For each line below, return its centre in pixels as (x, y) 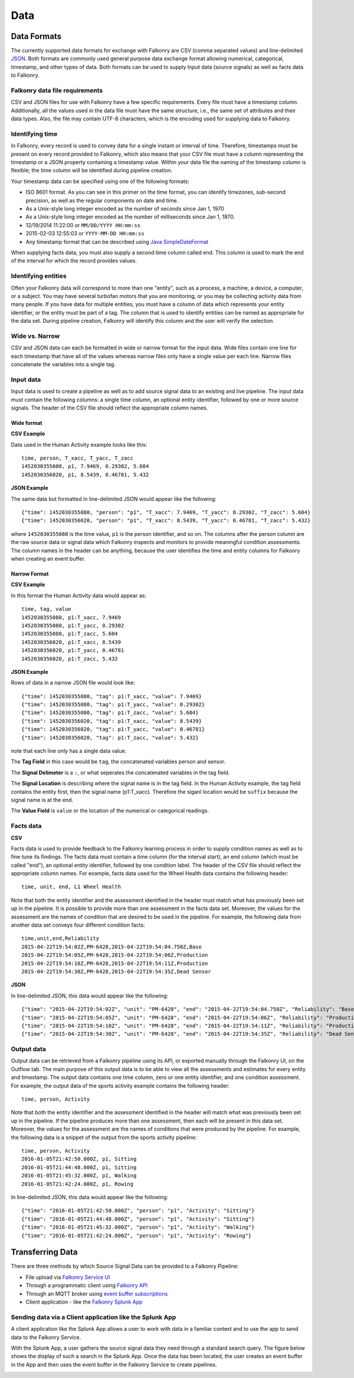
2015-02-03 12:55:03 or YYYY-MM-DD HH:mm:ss (85, 234)
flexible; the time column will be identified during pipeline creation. (92, 171)
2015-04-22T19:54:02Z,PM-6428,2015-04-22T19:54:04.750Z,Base (112, 947)
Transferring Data (44, 1252)
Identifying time (34, 134)
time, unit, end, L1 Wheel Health (71, 887)
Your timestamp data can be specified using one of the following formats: (100, 181)
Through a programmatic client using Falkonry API (87, 1285)
